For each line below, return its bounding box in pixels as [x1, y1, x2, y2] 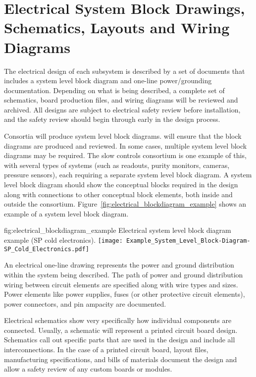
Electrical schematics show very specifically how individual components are [4, 315, 232, 325]
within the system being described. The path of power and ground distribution [4, 269, 243, 279]
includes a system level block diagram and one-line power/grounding [4, 75, 212, 86]
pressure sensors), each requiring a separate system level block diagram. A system [4, 169, 252, 180]
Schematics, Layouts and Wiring [4, 17, 230, 38]
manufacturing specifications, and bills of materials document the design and [4, 354, 237, 364]
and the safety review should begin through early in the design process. [4, 114, 220, 124]
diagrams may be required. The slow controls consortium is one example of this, [4, 150, 247, 161]
